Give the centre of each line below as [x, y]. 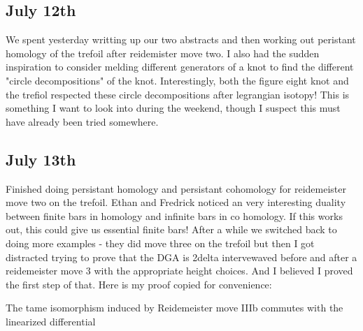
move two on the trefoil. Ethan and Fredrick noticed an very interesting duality [176, 202]
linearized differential [51, 321]
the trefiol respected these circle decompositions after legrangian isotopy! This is [178, 94]
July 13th [41, 159]
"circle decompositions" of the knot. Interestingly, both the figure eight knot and [177, 80]
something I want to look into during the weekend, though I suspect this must [173, 108]
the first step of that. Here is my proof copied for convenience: [139, 284]
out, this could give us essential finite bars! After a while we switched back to [171, 229]
